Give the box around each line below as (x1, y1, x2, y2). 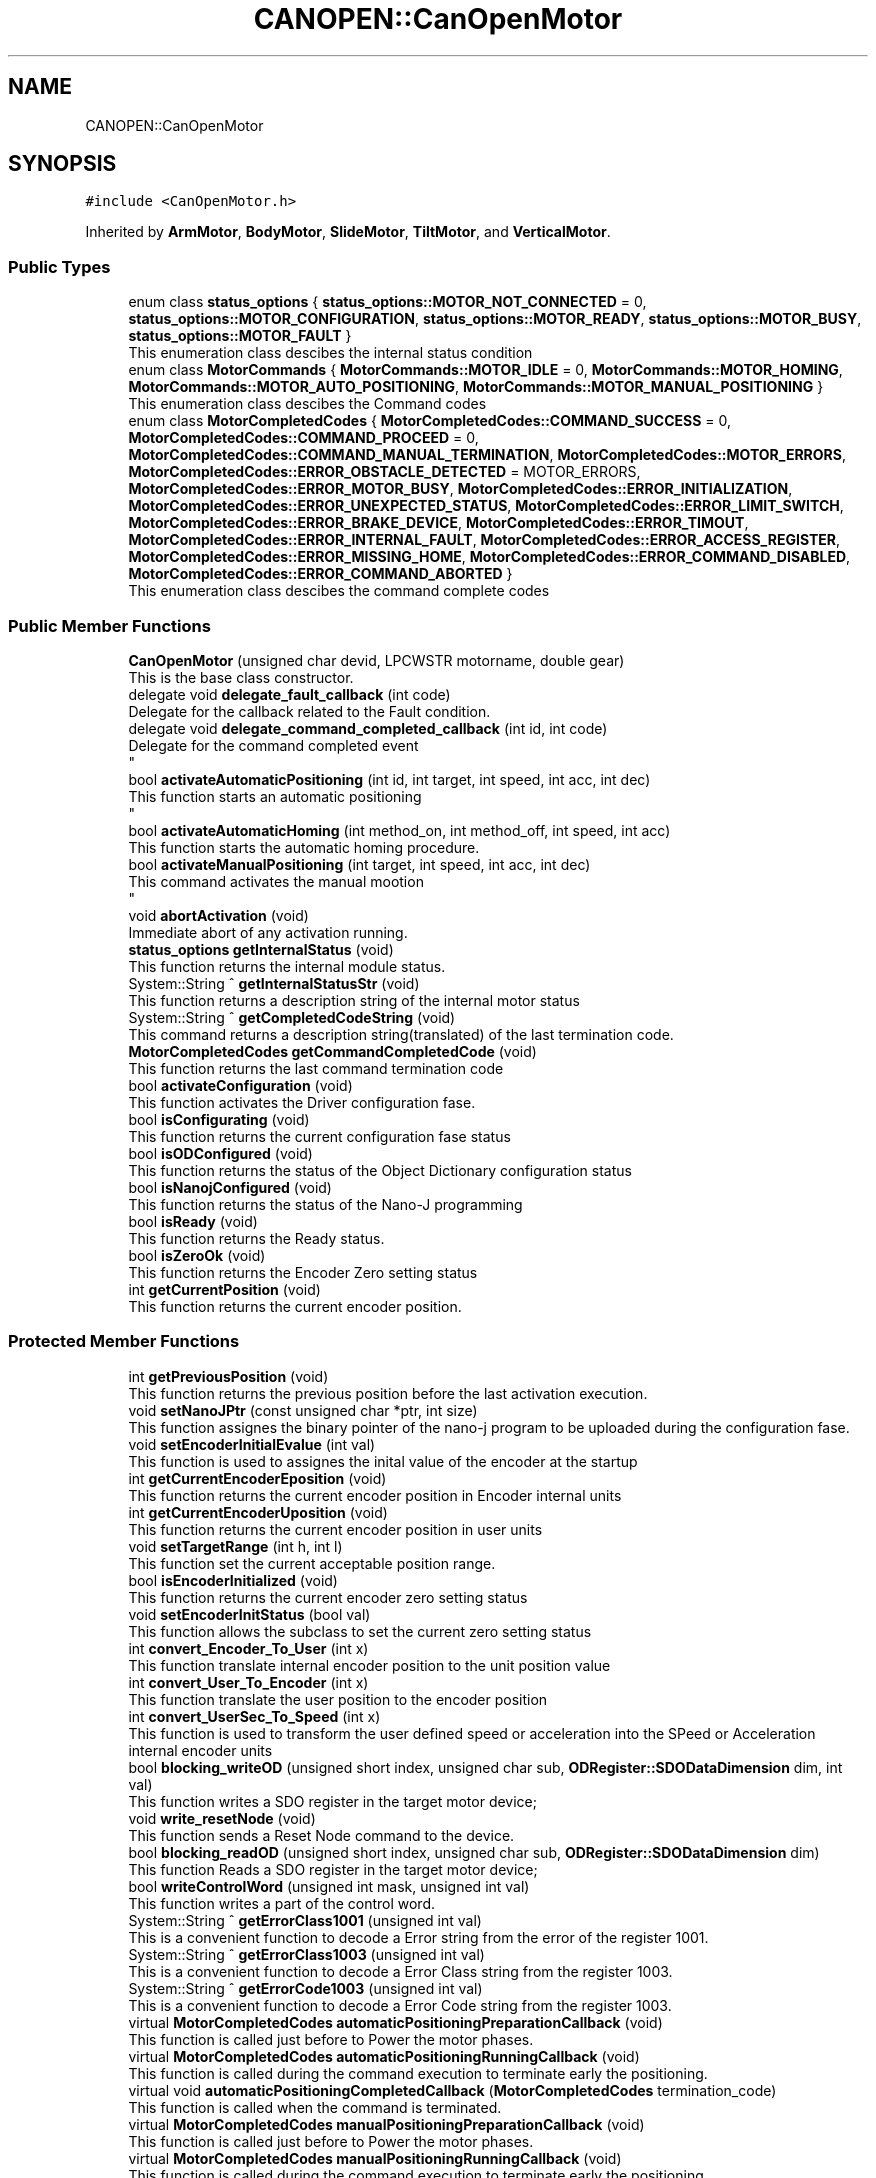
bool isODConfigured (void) (128, 1144, 313, 1162)
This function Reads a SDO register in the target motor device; (128, 1860, 538, 1878)
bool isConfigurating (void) (128, 1110, 310, 1128)
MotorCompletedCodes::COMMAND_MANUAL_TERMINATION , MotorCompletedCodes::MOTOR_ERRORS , (128, 446, 846, 464)
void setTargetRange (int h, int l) (128, 1537, 343, 1555)
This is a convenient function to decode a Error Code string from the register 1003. (128, 1996, 672, 2014)
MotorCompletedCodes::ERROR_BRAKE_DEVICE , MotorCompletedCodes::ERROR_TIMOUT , (128, 514, 749, 532)
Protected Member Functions (8, 1331, 240, 1352)
